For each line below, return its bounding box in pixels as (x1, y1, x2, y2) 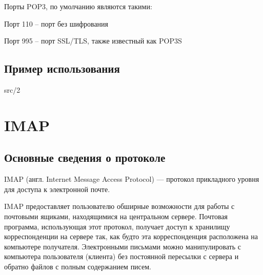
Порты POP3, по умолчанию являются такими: (4, 1, 152, 11)
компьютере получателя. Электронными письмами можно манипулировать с (4, 241, 241, 251)
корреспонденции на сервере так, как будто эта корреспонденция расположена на (4, 231, 258, 242)
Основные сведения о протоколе (4, 150, 166, 165)
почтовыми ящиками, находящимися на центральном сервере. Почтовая (4, 210, 228, 221)
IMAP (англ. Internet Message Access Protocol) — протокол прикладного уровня (4, 174, 259, 184)
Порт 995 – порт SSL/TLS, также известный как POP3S (4, 35, 182, 46)
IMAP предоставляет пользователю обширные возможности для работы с (4, 201, 235, 211)
